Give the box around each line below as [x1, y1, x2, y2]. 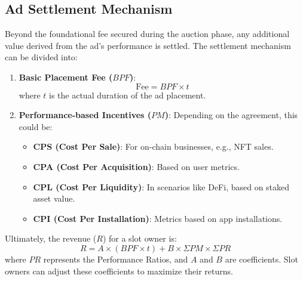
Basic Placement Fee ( [19, 70, 113, 83]
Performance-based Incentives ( [19, 109, 152, 121]
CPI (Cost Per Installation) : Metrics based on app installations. [33, 212, 283, 224]
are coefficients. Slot [225, 252, 298, 265]
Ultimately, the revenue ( [5, 232, 97, 245]
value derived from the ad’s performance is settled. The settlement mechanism [5, 39, 291, 51]
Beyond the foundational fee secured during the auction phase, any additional [5, 27, 290, 40]
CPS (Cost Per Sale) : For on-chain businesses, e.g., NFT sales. [33, 140, 274, 153]
